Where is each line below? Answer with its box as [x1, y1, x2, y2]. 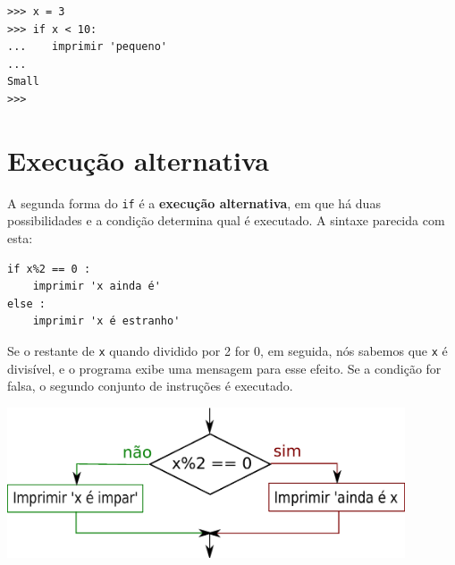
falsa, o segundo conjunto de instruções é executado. [7, 376, 293, 395]
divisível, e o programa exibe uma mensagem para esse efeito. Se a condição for [7, 358, 442, 377]
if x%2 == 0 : [7, 262, 91, 275]
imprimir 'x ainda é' [32, 280, 161, 293]
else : [7, 297, 46, 310]
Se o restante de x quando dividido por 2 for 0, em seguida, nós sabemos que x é [7, 341, 448, 359]
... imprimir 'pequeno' [7, 40, 167, 54]
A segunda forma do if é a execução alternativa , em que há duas [7, 193, 381, 212]
